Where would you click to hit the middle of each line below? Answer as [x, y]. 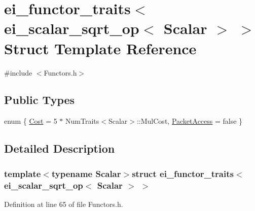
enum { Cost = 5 [31, 121]
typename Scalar [86, 173]
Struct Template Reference [100, 48]
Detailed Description [60, 148]
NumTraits [82, 121]
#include [18, 72]
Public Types [40, 100]
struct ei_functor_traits [183, 173]
